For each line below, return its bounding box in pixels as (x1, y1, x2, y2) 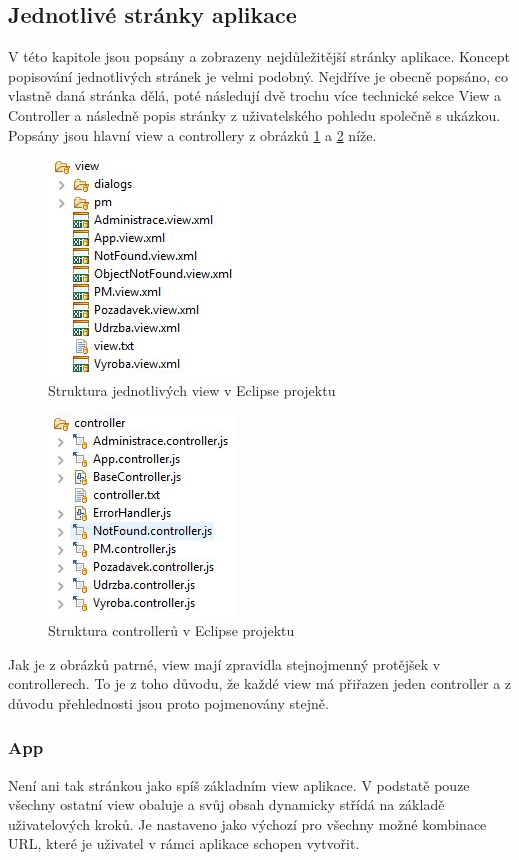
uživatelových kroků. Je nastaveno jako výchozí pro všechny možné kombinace (8, 813, 487, 834)
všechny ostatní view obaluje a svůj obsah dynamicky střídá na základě (8, 794, 445, 815)
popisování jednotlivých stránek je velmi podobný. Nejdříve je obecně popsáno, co (8, 65, 509, 86)
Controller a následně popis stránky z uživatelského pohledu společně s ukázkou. (8, 104, 501, 125)
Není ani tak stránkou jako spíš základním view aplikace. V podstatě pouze (8, 774, 470, 795)
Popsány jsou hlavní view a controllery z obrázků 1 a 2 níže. (8, 124, 377, 145)
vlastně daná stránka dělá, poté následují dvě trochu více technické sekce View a (8, 85, 502, 106)
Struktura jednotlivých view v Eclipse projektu (48, 379, 336, 400)
